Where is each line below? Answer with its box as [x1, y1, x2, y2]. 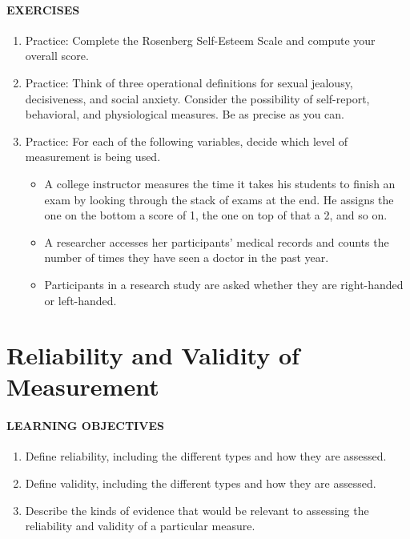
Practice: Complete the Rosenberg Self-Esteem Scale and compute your [25, 31, 376, 48]
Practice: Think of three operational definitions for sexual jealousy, [25, 74, 353, 91]
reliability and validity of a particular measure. [25, 517, 255, 534]
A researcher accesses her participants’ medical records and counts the [44, 233, 389, 250]
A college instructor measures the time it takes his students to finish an [44, 175, 396, 191]
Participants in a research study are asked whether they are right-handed [44, 276, 404, 292]
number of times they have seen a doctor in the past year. [44, 249, 329, 266]
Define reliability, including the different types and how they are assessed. [25, 448, 387, 465]
